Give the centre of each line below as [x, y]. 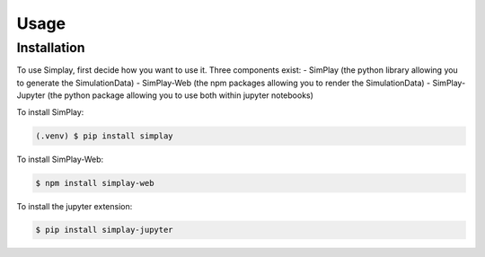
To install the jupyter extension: [75, 206]
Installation [51, 48]
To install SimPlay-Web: [60, 159]
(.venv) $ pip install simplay [105, 136]
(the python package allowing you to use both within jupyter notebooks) [181, 95]
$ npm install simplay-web [95, 183]
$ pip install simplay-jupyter [105, 230]
